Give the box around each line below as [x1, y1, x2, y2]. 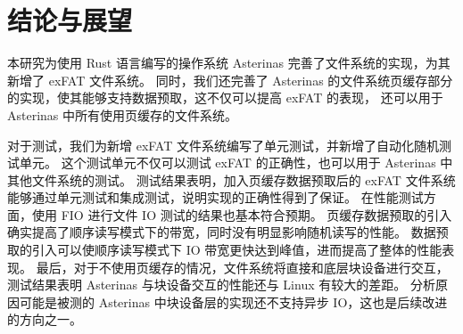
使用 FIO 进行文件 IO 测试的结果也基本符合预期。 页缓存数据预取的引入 [31, 205, 452, 224]
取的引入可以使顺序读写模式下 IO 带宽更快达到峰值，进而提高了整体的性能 [7, 240, 442, 259]
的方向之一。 [7, 310, 82, 329]
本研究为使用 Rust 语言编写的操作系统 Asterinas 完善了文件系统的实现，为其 [7, 53, 451, 72]
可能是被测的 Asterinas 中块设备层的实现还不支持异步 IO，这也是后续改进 [19, 292, 448, 311]
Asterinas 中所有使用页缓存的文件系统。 [7, 105, 238, 124]
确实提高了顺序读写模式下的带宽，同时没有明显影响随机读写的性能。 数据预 [7, 223, 449, 241]
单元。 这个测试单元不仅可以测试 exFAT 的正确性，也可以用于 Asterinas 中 [19, 153, 453, 172]
